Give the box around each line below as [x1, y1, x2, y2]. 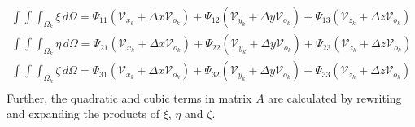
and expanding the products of [7, 105, 159, 122]
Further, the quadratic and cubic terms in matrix [7, 89, 252, 106]
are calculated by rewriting [268, 89, 402, 106]
